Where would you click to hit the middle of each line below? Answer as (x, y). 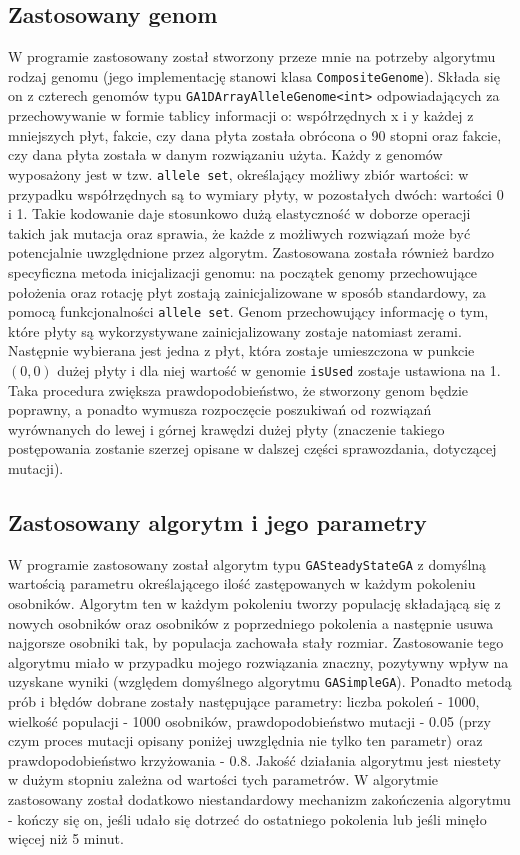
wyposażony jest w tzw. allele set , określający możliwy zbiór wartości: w (238, 173)
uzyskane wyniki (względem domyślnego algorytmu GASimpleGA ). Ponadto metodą (260, 681)
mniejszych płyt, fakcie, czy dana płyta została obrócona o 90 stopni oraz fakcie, (255, 134)
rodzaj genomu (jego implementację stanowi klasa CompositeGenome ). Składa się (254, 75)
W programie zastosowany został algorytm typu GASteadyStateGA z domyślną (247, 563)
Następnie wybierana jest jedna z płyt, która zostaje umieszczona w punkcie (241, 350)
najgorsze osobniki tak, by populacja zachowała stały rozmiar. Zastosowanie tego (256, 642)
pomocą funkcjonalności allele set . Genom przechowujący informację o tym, (248, 311)
